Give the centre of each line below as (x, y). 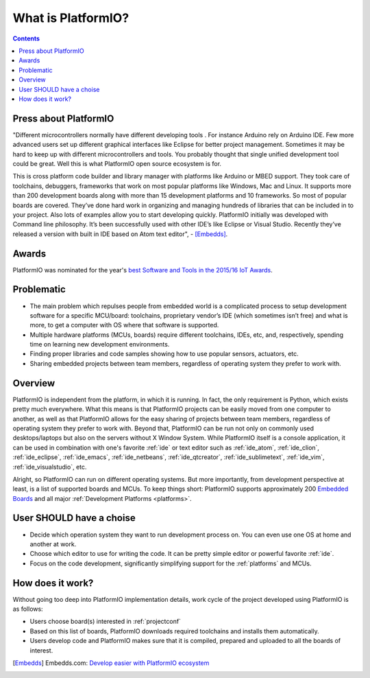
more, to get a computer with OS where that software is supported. (124, 325)
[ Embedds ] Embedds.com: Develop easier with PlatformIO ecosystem (111, 663)
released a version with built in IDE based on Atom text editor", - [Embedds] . (120, 234)
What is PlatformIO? (71, 18)
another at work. (53, 544)
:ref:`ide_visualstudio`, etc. (50, 467)
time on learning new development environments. (100, 344)
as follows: (28, 609)
